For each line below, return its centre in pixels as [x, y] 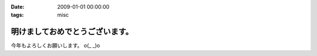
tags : [17, 15]
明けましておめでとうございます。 [72, 32]
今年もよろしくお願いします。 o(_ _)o [55, 45]
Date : [18, 7]
